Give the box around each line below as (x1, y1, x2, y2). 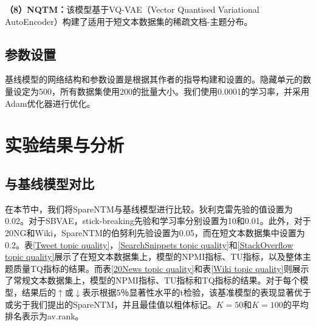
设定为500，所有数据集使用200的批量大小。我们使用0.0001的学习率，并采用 (13, 84, 309, 97)
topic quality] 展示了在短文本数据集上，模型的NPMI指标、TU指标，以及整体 (5, 250, 303, 263)
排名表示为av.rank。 (5, 310, 84, 322)
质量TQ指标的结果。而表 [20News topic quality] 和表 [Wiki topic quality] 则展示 (13, 262, 309, 274)
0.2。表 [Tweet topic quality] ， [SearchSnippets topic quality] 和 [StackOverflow (5, 238, 294, 251)
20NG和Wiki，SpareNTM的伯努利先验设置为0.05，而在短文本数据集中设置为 (5, 226, 305, 239)
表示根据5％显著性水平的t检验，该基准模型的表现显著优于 (82, 285, 311, 298)
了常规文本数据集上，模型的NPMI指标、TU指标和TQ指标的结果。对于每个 (5, 274, 300, 287)
